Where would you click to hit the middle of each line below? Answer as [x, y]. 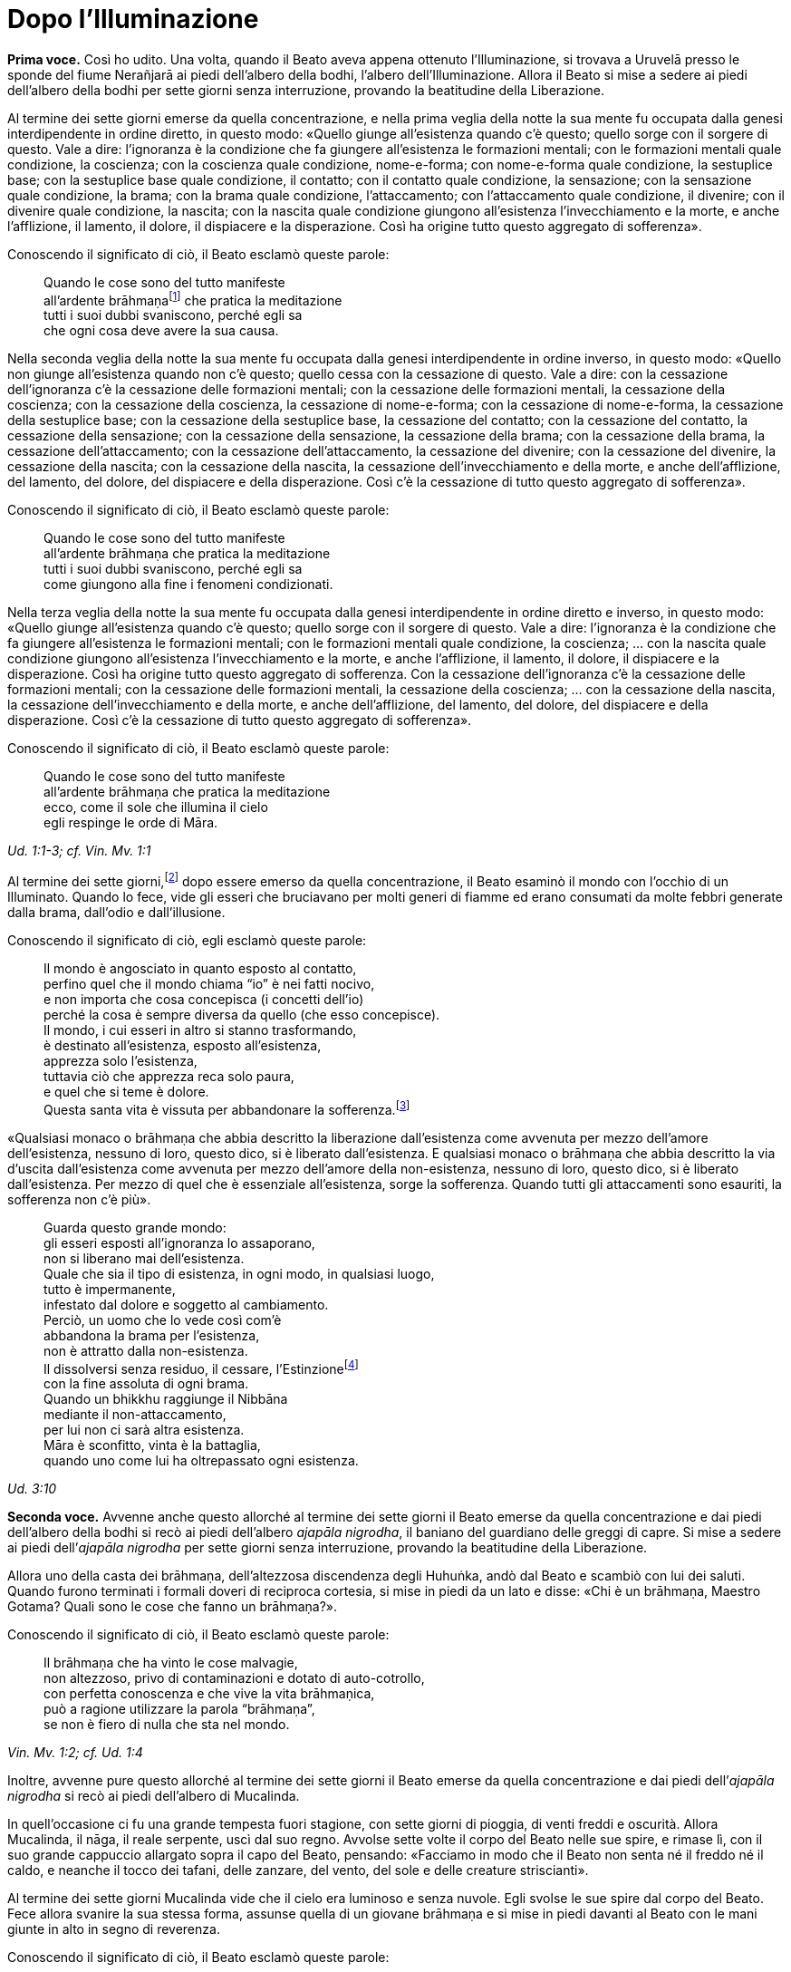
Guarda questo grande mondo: [135, 1227]
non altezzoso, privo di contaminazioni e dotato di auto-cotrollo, [234, 1678]
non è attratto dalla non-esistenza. [146, 1350]
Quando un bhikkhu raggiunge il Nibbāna [166, 1399]
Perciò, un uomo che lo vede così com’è [163, 1319]
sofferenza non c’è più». [79, 1199]
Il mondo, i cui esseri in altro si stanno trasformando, [200, 1030]
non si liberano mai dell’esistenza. [144, 1258]
